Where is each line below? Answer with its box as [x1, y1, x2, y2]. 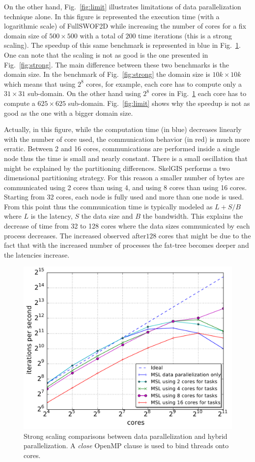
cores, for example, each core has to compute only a [86, 78, 242, 89]
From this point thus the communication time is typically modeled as [4, 201, 213, 211]
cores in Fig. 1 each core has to [151, 88, 247, 99]
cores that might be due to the [158, 230, 251, 240]
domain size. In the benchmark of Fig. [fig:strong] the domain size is [4, 69, 210, 79]
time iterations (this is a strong [138, 30, 232, 40]
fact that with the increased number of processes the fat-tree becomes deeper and [4, 240, 249, 250]
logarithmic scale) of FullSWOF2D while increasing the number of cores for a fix [4, 21, 246, 31]
